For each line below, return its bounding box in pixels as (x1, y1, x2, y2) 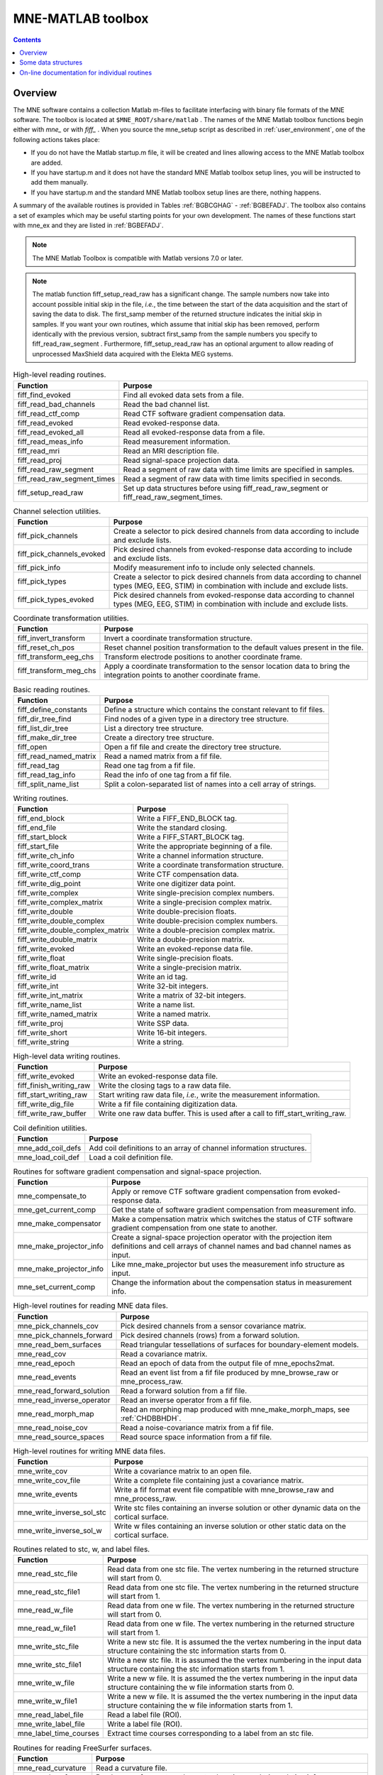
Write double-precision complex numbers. (137, 916, 278, 926)
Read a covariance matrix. (121, 1349, 208, 1359)
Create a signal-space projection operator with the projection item (111, 1233, 333, 1242)
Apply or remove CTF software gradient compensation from (111, 1186, 311, 1196)
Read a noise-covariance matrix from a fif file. (121, 1422, 274, 1432)
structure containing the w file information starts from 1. (107, 1700, 294, 1710)
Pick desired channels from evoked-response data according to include (113, 544, 353, 554)
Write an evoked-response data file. (98, 1071, 218, 1081)
